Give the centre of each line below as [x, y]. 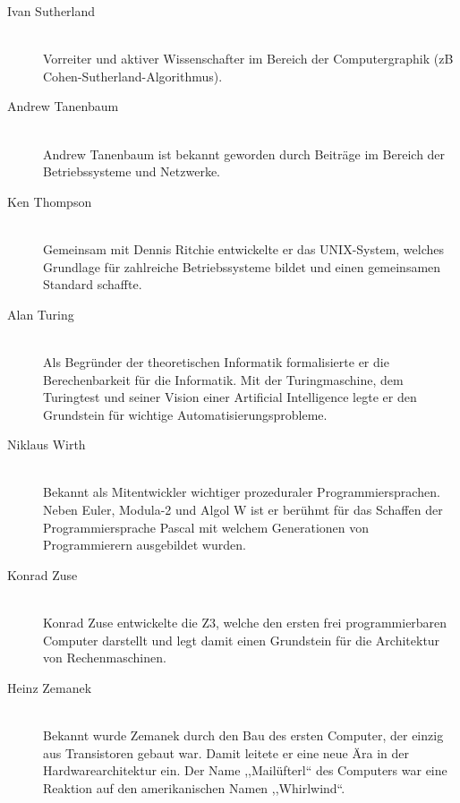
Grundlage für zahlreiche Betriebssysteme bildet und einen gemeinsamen [242, 266]
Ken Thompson [50, 201]
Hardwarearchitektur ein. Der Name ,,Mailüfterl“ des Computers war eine [245, 770]
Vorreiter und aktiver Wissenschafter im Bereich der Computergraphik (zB [248, 59]
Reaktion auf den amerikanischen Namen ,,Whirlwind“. [194, 787]
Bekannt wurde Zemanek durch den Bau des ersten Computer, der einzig [243, 735]
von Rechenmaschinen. [105, 658]
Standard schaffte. [93, 284]
